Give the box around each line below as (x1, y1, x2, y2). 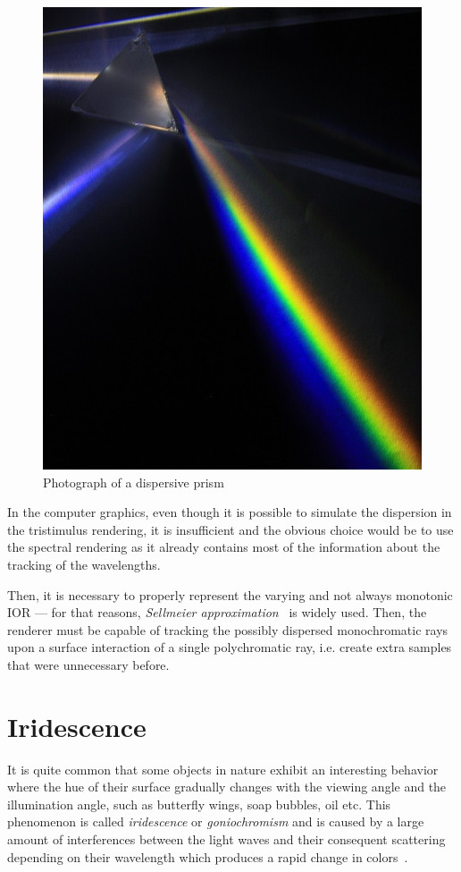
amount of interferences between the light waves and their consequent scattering (7, 830, 446, 849)
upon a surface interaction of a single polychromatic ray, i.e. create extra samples (7, 638, 452, 656)
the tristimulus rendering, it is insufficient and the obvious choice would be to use (7, 520, 454, 538)
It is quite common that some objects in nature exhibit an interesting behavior (7, 759, 439, 778)
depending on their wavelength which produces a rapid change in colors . (7, 847, 408, 866)
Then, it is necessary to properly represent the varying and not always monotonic (7, 585, 453, 604)
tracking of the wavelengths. (7, 555, 161, 573)
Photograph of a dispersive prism (43, 472, 224, 491)
